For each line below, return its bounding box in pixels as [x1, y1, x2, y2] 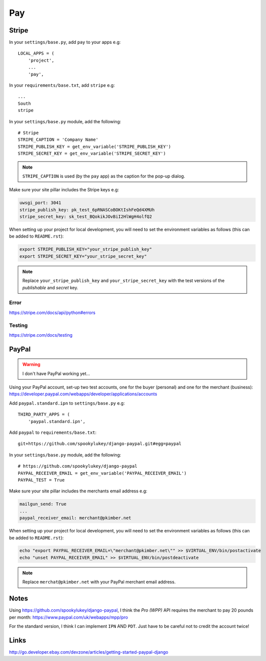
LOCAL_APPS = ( [18, 51, 55, 56]
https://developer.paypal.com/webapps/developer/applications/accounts [9, 391, 158, 397]
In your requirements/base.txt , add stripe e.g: [9, 82, 115, 88]
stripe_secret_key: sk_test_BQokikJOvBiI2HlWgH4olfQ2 [19, 214, 152, 219]
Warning [22, 361, 40, 367]
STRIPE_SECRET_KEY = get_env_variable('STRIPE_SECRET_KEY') [18, 151, 166, 156]
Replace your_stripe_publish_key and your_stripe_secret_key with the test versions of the [22, 278, 225, 283]
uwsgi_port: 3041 [19, 200, 62, 206]
